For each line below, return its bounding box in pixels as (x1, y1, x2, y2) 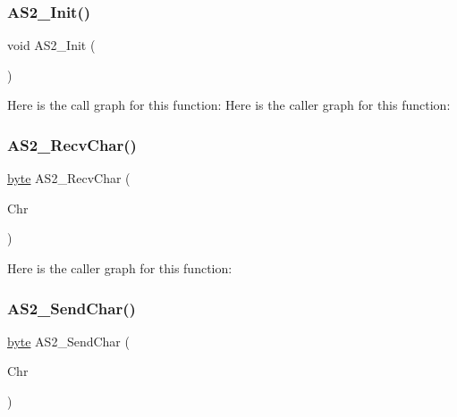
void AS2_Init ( (7, 36, 96, 54)
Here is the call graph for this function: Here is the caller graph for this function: (7, 96, 451, 114)
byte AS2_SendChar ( (7, 331, 130, 350)
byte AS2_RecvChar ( (7, 169, 131, 188)
